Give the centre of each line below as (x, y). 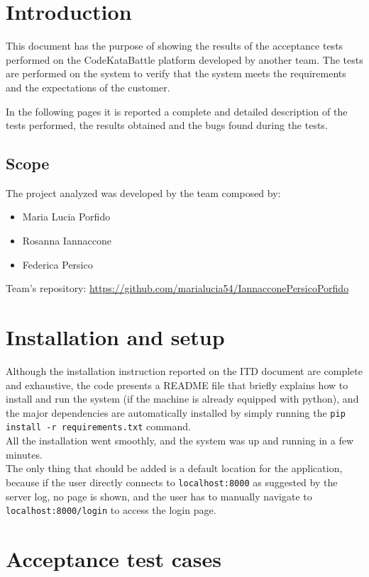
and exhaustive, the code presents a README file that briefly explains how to (177, 385)
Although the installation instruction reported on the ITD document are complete (184, 370)
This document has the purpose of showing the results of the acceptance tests (175, 46)
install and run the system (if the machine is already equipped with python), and (182, 399)
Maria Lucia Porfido (66, 217)
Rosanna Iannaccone (67, 241)
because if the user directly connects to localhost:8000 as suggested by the (172, 482)
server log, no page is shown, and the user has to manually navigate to (159, 496)
